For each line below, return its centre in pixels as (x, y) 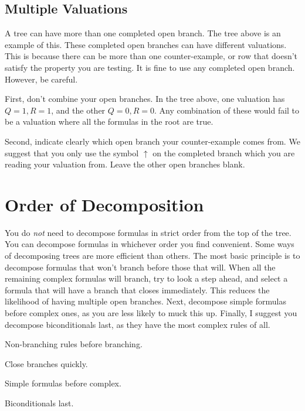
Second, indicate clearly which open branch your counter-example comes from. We (152, 141)
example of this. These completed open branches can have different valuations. (146, 44)
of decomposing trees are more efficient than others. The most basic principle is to (152, 256)
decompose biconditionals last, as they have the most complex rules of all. (138, 324)
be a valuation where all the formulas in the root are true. (109, 121)
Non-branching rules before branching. (74, 344)
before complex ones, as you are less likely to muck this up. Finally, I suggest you (151, 313)
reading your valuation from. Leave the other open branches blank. (125, 164)
